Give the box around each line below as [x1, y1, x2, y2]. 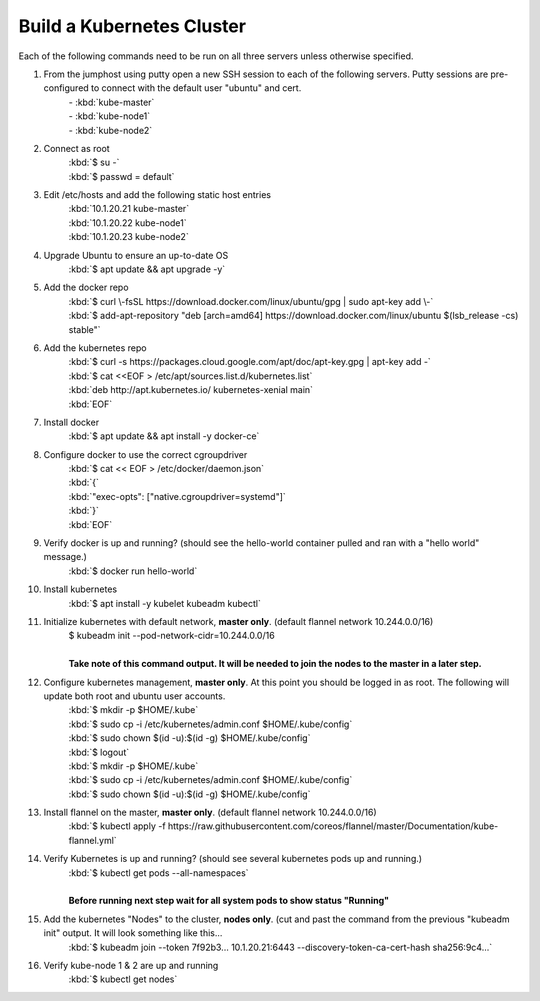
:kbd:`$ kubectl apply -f [68, 820, 166, 832]
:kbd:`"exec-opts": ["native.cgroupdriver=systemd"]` [68, 490, 287, 502]
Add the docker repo [43, 281, 129, 294]
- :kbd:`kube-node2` [68, 124, 153, 136]
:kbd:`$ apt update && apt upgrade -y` [68, 263, 226, 275]
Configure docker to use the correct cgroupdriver [43, 448, 248, 460]
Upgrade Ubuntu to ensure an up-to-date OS [43, 249, 229, 261]
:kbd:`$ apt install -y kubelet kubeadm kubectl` [68, 597, 262, 609]
